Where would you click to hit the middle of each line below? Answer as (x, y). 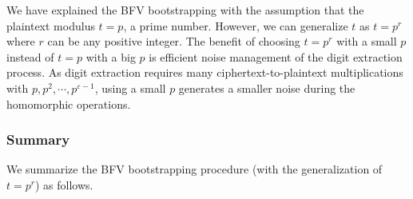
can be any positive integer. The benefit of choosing (174, 41)
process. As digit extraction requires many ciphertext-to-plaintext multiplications (205, 72)
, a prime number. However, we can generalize (236, 25)
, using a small (130, 88)
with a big (111, 56)
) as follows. (64, 184)
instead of (30, 56)
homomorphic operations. (69, 103)
